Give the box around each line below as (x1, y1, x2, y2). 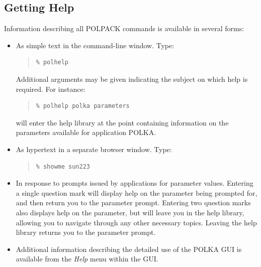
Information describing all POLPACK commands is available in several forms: (4, 23, 244, 34)
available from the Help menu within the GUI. (16, 253, 158, 264)
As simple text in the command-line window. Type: (16, 40, 175, 50)
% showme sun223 (36, 163, 90, 170)
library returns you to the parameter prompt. (16, 227, 156, 237)
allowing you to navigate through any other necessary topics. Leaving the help (16, 217, 257, 227)
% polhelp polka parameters (36, 102, 130, 110)
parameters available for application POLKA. (16, 127, 156, 138)
